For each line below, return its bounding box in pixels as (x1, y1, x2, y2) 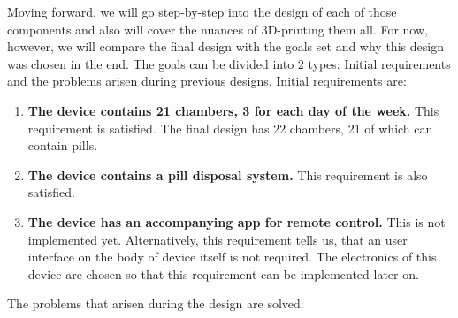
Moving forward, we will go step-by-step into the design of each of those (7, 3, 397, 20)
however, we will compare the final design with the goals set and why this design (7, 37, 444, 56)
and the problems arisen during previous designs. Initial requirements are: (7, 72, 407, 90)
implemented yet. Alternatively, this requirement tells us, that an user (27, 230, 408, 248)
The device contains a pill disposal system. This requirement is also (27, 165, 428, 184)
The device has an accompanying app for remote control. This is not (27, 212, 446, 231)
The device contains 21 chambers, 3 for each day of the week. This (27, 101, 439, 119)
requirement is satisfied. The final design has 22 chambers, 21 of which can (27, 118, 433, 137)
